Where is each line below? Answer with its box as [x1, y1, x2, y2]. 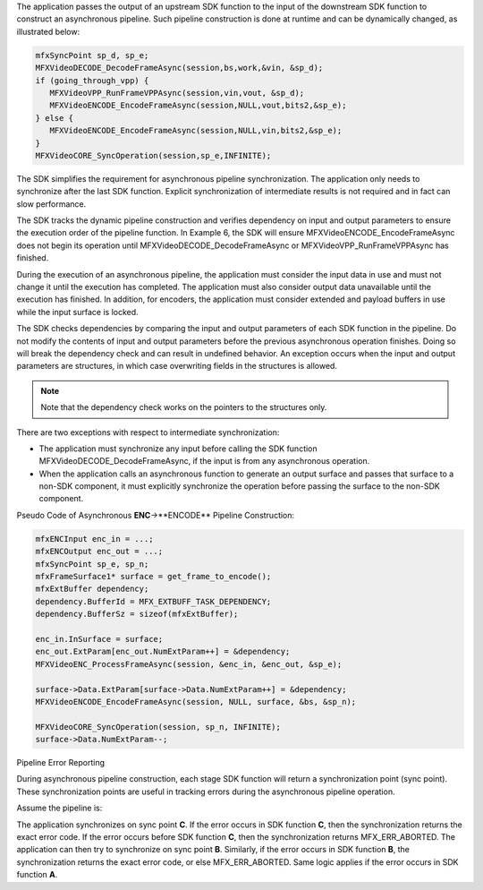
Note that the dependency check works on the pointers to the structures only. [40, 402, 327, 413]
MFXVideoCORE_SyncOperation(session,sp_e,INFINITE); [35, 150, 272, 160]
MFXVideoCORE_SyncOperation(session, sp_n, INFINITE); [35, 722, 281, 732]
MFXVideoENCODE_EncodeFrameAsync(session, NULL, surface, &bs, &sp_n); [35, 697, 357, 706]
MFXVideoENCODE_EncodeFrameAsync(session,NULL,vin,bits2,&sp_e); [49, 125, 343, 136]
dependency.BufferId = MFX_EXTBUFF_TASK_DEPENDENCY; [35, 596, 272, 606]
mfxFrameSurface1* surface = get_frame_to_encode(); [35, 571, 272, 582]
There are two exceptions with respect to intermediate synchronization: [16, 426, 280, 438]
